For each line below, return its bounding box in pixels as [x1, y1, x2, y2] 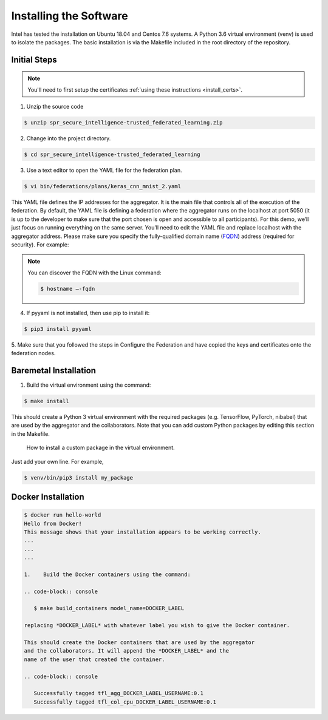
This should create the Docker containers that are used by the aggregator [24, 639, 255, 646]
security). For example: [11, 240, 69, 248]
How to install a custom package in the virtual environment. [26, 444, 176, 452]
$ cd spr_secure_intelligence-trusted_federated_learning [24, 151, 200, 158]
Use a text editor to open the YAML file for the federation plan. [26, 167, 182, 174]
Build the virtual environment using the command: [26, 381, 151, 389]
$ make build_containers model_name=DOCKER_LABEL [33, 605, 185, 612]
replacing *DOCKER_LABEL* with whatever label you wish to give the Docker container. [24, 622, 290, 629]
